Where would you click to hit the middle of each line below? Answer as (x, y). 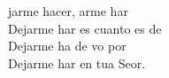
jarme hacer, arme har (68, 11)
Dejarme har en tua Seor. (77, 62)
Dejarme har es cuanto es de (85, 28)
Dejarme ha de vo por (67, 46)
